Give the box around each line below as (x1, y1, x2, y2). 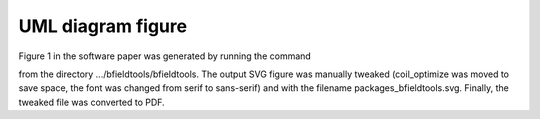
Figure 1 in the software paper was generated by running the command (18, 50, 312, 62)
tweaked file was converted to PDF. (18, 96, 165, 108)
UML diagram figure (18, 15, 188, 37)
